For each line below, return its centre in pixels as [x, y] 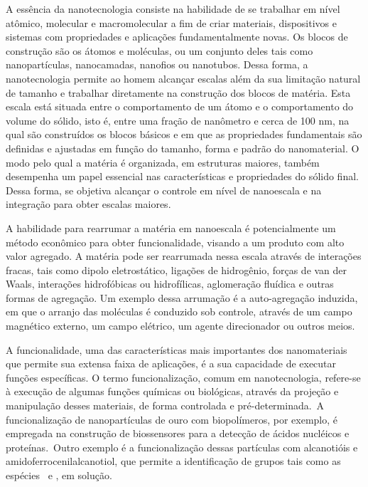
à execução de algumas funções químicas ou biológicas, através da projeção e [172, 391]
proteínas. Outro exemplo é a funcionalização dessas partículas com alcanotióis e [182, 447]
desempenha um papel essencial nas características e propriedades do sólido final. [182, 176]
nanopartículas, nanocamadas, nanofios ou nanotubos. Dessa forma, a [157, 64]
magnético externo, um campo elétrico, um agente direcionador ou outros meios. [180, 326]
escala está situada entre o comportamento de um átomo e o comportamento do [180, 106]
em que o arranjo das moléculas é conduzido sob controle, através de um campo [179, 311]
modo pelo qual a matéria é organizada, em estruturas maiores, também [163, 162]
